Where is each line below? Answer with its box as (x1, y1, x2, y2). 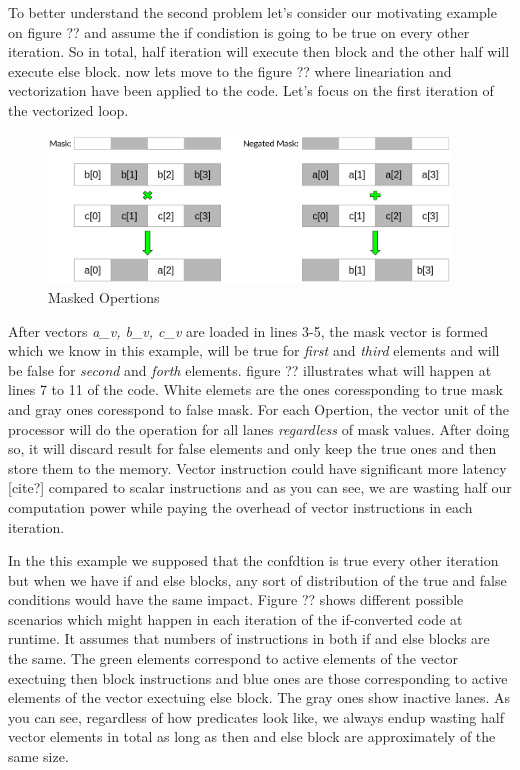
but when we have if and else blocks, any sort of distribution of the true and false (8, 569, 507, 590)
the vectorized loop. (8, 99, 129, 120)
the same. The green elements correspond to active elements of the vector (8, 648, 458, 669)
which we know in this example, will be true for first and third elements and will (8, 340, 500, 361)
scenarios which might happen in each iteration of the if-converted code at (8, 608, 463, 629)
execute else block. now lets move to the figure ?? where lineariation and (8, 60, 452, 81)
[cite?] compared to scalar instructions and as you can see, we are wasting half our (8, 477, 512, 498)
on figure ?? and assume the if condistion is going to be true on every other (8, 21, 470, 42)
